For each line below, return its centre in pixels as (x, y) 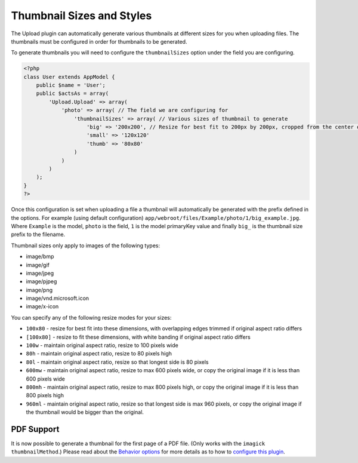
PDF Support (35, 429)
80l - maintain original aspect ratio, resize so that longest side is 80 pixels (117, 362)
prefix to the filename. (38, 234)
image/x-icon (42, 306)
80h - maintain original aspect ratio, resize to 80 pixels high (99, 354)
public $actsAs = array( (72, 93)
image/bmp (40, 256)
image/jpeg (40, 273)
